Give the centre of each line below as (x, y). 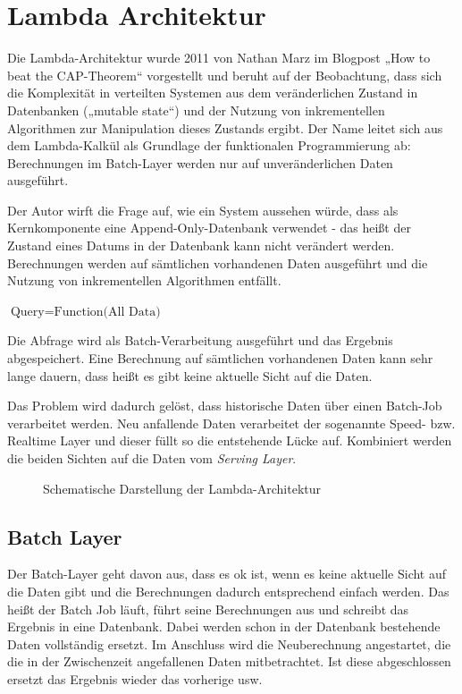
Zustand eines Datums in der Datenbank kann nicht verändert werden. (201, 245)
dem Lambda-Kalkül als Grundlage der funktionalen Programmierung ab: (209, 145)
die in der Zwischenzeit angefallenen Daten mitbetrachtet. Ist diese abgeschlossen (229, 661)
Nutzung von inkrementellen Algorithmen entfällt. (144, 280)
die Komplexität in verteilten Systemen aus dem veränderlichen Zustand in (213, 93)
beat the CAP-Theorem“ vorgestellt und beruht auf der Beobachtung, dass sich (225, 75)
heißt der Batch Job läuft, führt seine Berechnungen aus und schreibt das (208, 609)
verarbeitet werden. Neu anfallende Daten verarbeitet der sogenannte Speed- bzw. (231, 423)
